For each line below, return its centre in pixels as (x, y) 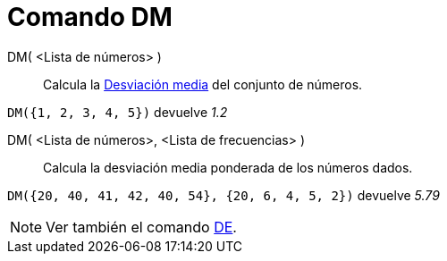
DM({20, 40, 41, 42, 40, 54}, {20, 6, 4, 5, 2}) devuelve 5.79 (223, 195)
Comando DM (90, 17)
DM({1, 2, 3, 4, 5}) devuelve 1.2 (118, 112)
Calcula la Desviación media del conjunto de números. (203, 84)
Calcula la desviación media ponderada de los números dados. (228, 167)
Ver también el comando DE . (141, 227)
